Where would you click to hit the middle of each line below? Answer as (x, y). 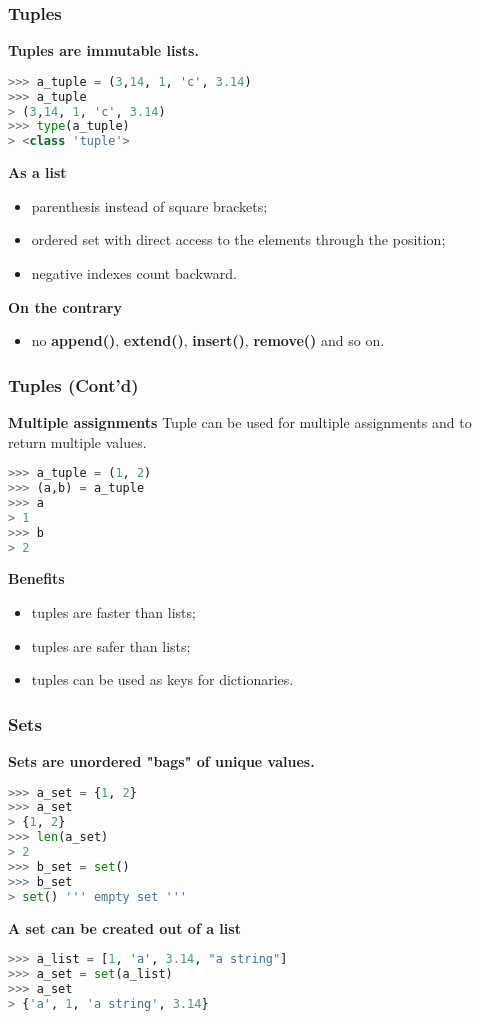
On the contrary (65, 306)
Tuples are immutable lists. (103, 50)
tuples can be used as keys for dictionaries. (162, 679)
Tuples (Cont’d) (73, 384)
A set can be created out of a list (124, 927)
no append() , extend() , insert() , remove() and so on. (208, 340)
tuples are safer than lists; (111, 645)
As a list (37, 172)
